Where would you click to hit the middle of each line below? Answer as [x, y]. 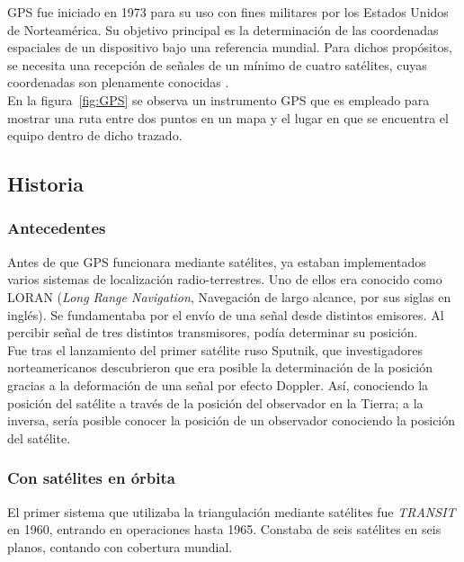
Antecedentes [57, 228]
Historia [45, 184]
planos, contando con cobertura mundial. [120, 546]
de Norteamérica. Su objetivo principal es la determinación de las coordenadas [223, 29]
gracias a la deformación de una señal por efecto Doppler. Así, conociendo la [218, 384]
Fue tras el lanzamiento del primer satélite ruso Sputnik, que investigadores [215, 349]
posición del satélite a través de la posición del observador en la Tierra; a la [215, 402]
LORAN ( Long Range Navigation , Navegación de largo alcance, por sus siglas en [229, 296]
